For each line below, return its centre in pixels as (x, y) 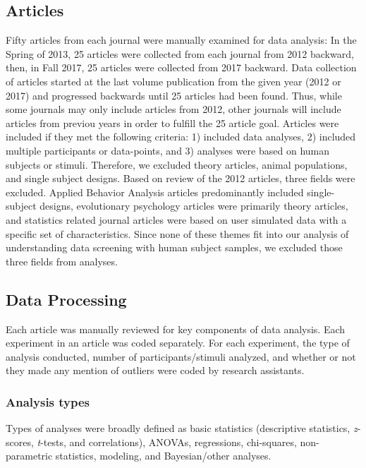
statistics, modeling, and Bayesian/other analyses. (163, 456)
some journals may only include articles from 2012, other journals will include (173, 109)
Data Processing (66, 299)
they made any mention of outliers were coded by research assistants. (155, 370)
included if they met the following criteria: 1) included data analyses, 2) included (181, 137)
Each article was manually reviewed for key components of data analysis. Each (176, 329)
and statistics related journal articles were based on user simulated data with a (176, 219)
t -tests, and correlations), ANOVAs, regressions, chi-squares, (167, 442)
